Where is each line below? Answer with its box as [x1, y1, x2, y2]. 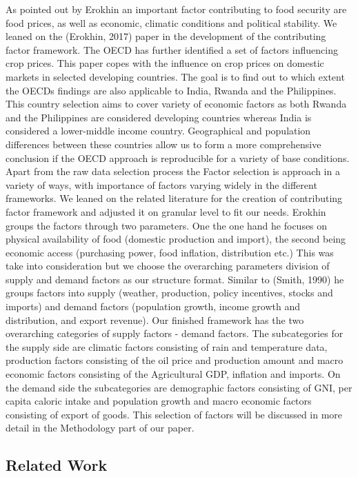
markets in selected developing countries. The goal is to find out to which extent [6, 69, 345, 83]
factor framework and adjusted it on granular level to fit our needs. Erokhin [6, 204, 326, 219]
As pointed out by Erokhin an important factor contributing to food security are [6, 2, 347, 16]
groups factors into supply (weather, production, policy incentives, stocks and [6, 285, 333, 300]
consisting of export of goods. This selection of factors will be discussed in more [6, 407, 343, 421]
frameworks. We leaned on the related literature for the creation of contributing [6, 191, 343, 205]
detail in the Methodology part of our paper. [6, 420, 195, 435]
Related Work [6, 454, 108, 476]
